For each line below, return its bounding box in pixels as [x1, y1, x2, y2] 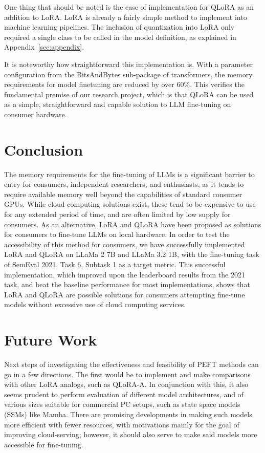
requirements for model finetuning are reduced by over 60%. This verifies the [4, 79, 245, 90]
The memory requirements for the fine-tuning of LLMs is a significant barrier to [4, 168, 255, 179]
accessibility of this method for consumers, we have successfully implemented [4, 239, 245, 249]
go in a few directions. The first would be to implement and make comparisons [4, 369, 251, 379]
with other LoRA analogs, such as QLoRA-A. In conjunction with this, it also [4, 379, 249, 390]
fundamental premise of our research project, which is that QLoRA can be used [4, 89, 254, 99]
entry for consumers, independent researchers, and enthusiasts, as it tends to [4, 179, 244, 189]
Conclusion [4, 139, 83, 160]
